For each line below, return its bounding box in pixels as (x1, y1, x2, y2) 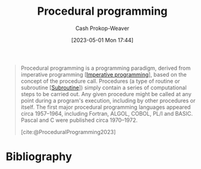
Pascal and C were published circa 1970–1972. (20, 116, 138, 124)
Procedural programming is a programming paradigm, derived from (20, 64, 191, 72)
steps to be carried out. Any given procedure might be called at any (20, 90, 192, 97)
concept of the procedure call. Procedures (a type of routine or (20, 77, 180, 85)
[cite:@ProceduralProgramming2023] (20, 128, 116, 135)
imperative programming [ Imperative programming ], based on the (20, 70, 187, 78)
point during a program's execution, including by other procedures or (20, 97, 195, 104)
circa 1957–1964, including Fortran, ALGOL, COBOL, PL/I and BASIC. (20, 110, 193, 117)
